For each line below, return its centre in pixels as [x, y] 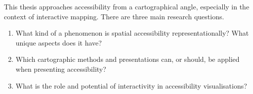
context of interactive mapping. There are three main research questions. [114, 16]
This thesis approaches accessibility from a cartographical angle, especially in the [127, 6]
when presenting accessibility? [61, 69]
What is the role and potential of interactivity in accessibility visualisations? [131, 85]
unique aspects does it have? [59, 42]
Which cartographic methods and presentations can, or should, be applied [127, 59]
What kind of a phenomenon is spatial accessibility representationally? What [132, 33]
